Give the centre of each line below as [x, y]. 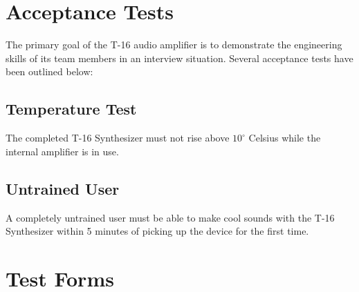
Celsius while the [285, 138]
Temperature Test [71, 109]
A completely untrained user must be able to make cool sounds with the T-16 [170, 217]
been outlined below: [49, 71]
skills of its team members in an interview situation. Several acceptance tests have [179, 58]
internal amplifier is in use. [62, 151]
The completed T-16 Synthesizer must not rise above [118, 138]
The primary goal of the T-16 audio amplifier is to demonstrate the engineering [174, 45]
